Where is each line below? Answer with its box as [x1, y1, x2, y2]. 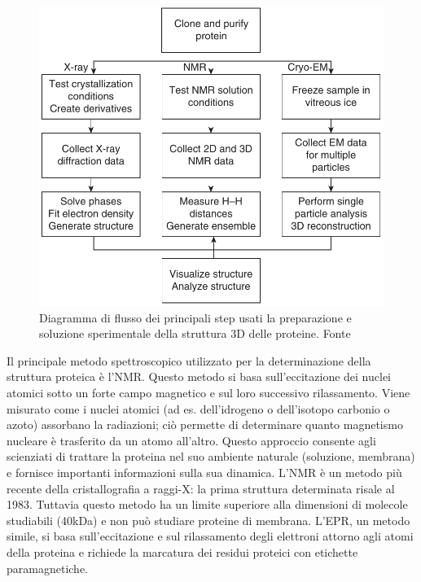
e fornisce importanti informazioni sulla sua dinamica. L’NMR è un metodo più [7, 463, 402, 480]
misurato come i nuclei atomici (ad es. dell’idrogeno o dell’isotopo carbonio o [7, 400, 390, 417]
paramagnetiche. [7, 559, 88, 576]
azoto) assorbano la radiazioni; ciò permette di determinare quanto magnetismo [7, 416, 403, 433]
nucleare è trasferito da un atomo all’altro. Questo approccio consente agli [7, 431, 376, 449]
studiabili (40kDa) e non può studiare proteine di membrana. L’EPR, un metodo [7, 511, 410, 528]
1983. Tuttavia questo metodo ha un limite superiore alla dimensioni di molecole [7, 496, 408, 513]
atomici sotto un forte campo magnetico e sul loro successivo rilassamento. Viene [7, 384, 410, 400]
